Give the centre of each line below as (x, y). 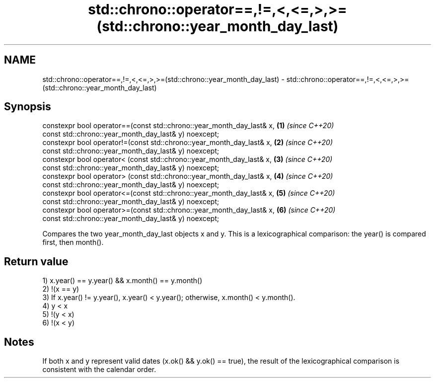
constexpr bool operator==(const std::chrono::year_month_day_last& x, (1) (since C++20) (188, 126)
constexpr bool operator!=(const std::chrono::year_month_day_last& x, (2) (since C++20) (188, 143)
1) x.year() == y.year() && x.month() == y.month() (122, 281)
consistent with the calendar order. (99, 370)
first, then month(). (73, 242)
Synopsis (28, 107)
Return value (36, 261)
